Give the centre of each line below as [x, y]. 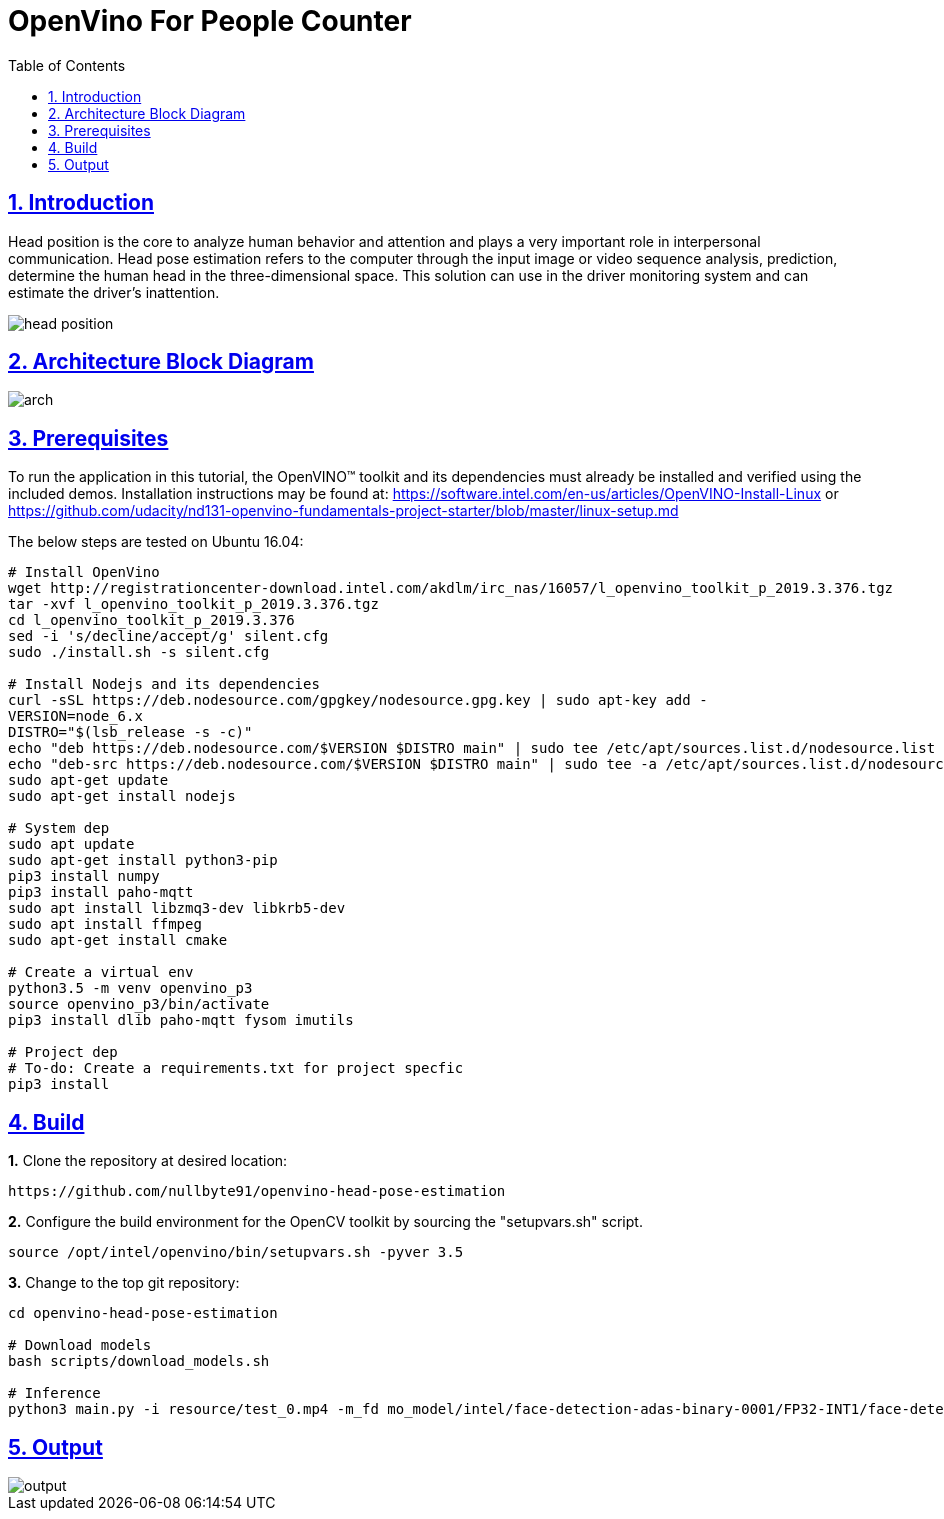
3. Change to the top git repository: [124, 1283]
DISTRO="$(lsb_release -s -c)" [130, 732]
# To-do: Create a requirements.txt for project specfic [236, 1068]
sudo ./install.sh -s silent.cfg [139, 652]
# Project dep [63, 1052]
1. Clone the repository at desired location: [148, 1161]
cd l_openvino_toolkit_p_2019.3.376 [151, 620]
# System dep [59, 828]
